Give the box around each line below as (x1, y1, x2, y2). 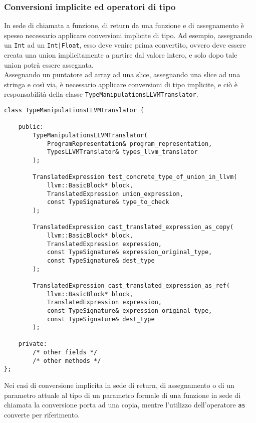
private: (18, 340, 47, 348)
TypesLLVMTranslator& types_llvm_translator (47, 148, 198, 156)
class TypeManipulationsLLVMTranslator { (4, 107, 144, 114)
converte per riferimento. (4, 409, 80, 419)
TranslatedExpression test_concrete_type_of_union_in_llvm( (33, 173, 237, 181)
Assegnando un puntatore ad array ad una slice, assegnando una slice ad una (4, 69, 240, 80)
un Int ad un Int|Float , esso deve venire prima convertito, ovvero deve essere (4, 40, 246, 50)
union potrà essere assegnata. (4, 59, 94, 70)
